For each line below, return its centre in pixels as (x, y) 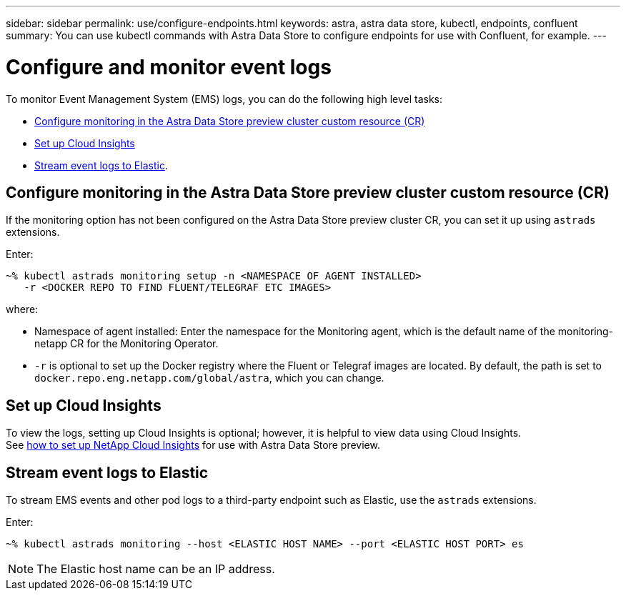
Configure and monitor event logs (169, 67)
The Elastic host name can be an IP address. (156, 569)
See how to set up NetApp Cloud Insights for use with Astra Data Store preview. (193, 445)
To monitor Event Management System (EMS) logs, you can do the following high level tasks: (224, 99)
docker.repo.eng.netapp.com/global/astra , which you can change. (209, 378)
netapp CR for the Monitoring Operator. (126, 344)
